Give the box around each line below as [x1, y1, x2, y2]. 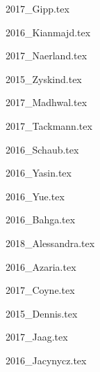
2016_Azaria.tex [6, 259, 76, 274]
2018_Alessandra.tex [6, 235, 95, 250]
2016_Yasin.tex [6, 165, 72, 180]
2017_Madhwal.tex [6, 95, 87, 110]
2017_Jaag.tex [6, 329, 68, 344]
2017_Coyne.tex [6, 283, 75, 297]
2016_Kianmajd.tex [6, 24, 91, 39]
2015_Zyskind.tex [6, 71, 82, 86]
